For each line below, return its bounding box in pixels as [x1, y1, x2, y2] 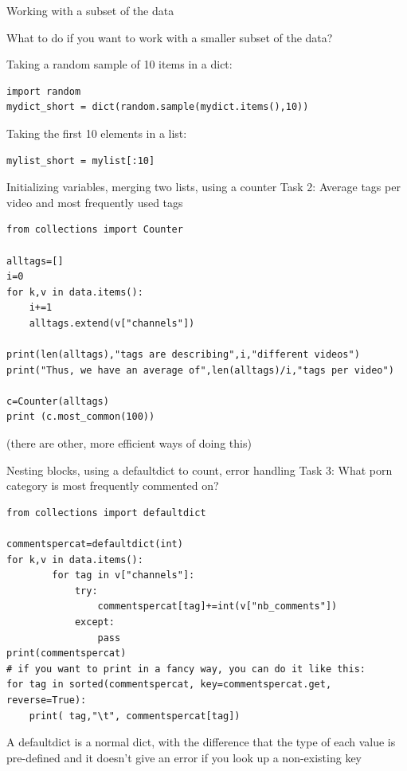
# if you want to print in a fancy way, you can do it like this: [6, 663, 366, 675]
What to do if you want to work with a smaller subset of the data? [6, 29, 333, 45]
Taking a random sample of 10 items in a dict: [6, 56, 233, 72]
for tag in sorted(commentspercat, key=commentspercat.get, [6, 679, 332, 691]
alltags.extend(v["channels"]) [29, 317, 195, 329]
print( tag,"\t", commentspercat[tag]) [29, 710, 241, 722]
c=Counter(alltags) [6, 395, 109, 407]
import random [6, 85, 81, 97]
